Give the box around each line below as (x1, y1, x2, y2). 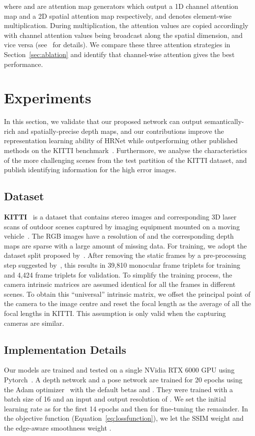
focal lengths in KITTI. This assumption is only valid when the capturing (4, 308, 226, 318)
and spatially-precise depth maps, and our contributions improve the (17, 125, 224, 136)
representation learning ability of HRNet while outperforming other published (4, 135, 238, 146)
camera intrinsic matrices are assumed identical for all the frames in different (4, 279, 236, 289)
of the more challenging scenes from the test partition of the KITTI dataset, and (4, 155, 247, 165)
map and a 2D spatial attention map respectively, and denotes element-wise (4, 10, 232, 21)
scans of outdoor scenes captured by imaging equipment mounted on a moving (4, 221, 240, 231)
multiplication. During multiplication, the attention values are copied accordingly (4, 20, 249, 31)
